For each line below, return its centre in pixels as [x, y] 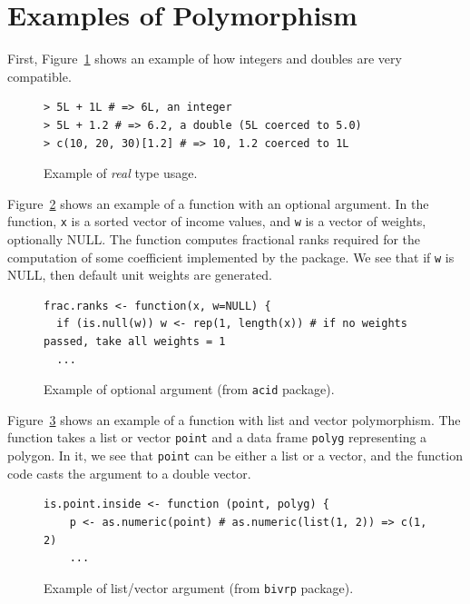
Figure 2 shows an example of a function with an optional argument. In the [218, 203]
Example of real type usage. [121, 173]
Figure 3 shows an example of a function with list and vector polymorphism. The [234, 419]
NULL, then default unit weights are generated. [140, 275]
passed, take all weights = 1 [135, 341]
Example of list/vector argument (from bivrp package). [199, 587]
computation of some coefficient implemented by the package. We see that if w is [231, 257]
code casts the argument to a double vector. [129, 473]
